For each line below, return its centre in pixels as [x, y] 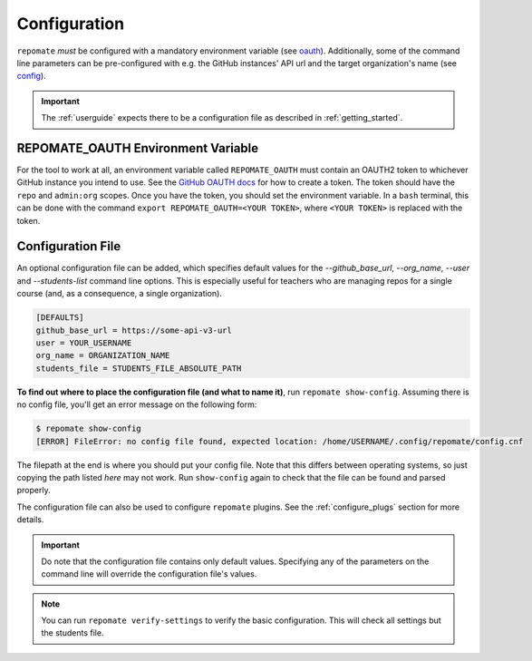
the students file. [73, 633]
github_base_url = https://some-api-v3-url [134, 330]
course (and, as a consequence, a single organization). [119, 294]
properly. [34, 491]
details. [30, 520]
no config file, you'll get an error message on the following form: [137, 404]
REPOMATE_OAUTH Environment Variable [138, 148]
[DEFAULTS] [60, 318]
